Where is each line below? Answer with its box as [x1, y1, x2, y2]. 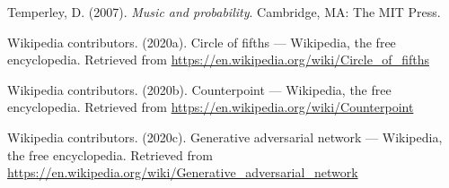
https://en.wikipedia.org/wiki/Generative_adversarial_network [7, 163, 358, 182]
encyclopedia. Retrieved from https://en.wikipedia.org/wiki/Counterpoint [7, 98, 414, 116]
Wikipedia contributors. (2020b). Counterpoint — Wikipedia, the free [7, 80, 392, 98]
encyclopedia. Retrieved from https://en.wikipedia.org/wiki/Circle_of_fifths [7, 50, 429, 69]
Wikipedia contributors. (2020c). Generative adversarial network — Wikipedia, [7, 127, 443, 146]
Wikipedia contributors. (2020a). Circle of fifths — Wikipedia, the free [7, 32, 396, 51]
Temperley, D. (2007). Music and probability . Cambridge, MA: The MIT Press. [7, 3, 441, 21]
